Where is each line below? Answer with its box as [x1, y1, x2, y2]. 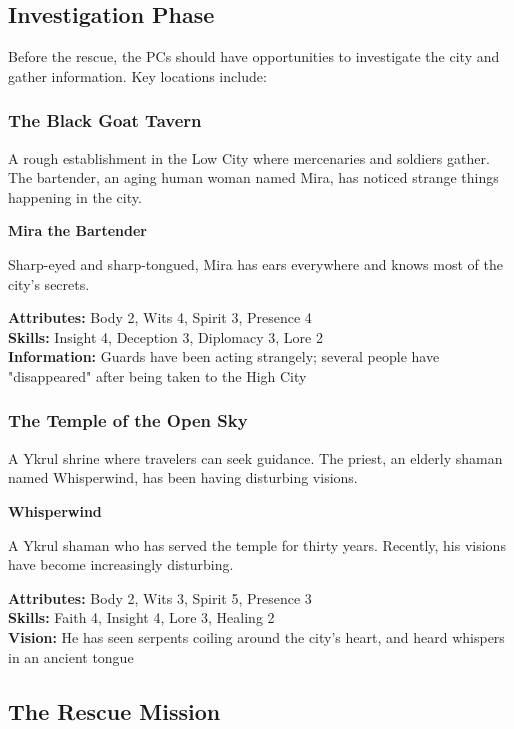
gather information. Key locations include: [8, 65, 267, 86]
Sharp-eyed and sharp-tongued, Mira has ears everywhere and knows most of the [8, 253, 503, 274]
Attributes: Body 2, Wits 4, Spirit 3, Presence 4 [8, 307, 312, 328]
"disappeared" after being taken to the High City [8, 365, 307, 386]
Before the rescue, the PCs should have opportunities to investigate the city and [8, 46, 500, 67]
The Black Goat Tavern [8, 108, 202, 133]
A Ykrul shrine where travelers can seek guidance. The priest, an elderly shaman [8, 447, 503, 468]
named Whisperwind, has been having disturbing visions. [8, 467, 358, 488]
